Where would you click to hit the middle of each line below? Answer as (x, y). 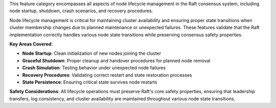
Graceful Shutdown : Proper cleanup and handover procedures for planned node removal (116, 60)
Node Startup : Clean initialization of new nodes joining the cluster (92, 53)
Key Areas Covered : (31, 44)
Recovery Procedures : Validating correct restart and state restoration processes (107, 75)
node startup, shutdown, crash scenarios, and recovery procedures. (81, 11)
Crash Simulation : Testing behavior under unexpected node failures (94, 68)
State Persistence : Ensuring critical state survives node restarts (90, 82)
